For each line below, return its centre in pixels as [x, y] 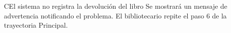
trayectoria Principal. [36, 25]
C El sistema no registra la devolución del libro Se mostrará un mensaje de [116, 6]
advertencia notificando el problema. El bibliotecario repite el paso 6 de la [115, 15]
